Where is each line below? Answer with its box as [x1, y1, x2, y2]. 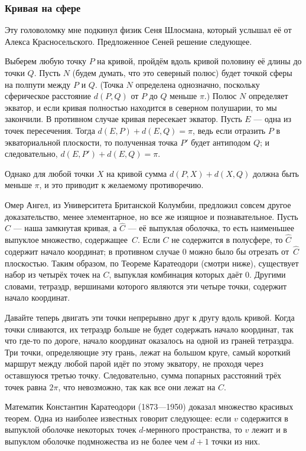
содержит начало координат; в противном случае [5, 245, 180, 257]
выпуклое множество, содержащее [5, 233, 128, 246]
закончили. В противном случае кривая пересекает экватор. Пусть [5, 113, 242, 125]
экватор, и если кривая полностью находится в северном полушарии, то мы [5, 101, 277, 113]
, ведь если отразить [193, 124, 266, 136]
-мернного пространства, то [143, 423, 242, 436]
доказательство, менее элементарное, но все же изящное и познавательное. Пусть [5, 210, 298, 222]
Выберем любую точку [5, 55, 87, 67]
